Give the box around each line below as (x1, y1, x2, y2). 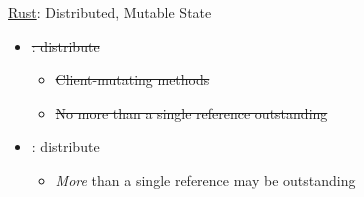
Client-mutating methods (55, 69, 210, 90)
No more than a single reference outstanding (55, 102, 328, 123)
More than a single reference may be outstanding (55, 169, 356, 190)
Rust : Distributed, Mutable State (8, 2, 212, 22)
